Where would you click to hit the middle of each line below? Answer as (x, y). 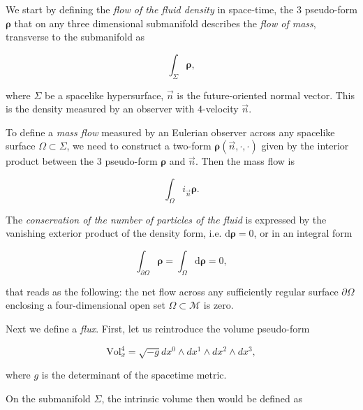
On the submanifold (48, 398)
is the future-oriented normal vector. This (266, 95)
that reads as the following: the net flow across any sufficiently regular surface (172, 291)
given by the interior (305, 146)
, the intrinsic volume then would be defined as (202, 398)
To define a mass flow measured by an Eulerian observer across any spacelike (170, 132)
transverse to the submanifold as (75, 37)
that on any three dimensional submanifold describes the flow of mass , (165, 23)
